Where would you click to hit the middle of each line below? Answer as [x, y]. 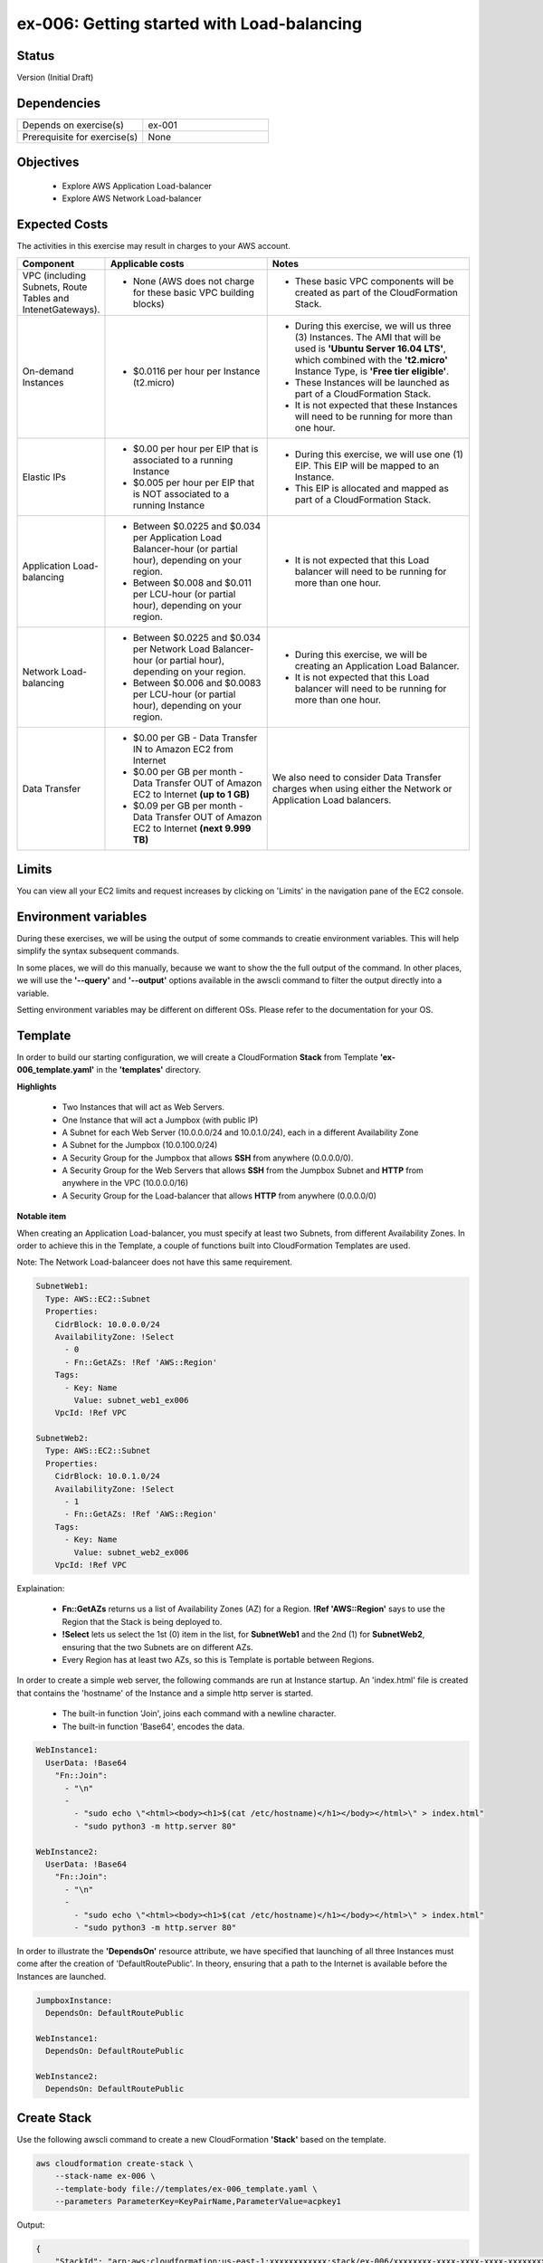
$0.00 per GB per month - [188, 771]
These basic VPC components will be [374, 281]
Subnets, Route [55, 287]
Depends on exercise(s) [73, 125]
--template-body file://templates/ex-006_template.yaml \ [186, 2189]
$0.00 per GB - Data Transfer [195, 738]
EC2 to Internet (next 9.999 [192, 828]
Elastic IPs [44, 477]
